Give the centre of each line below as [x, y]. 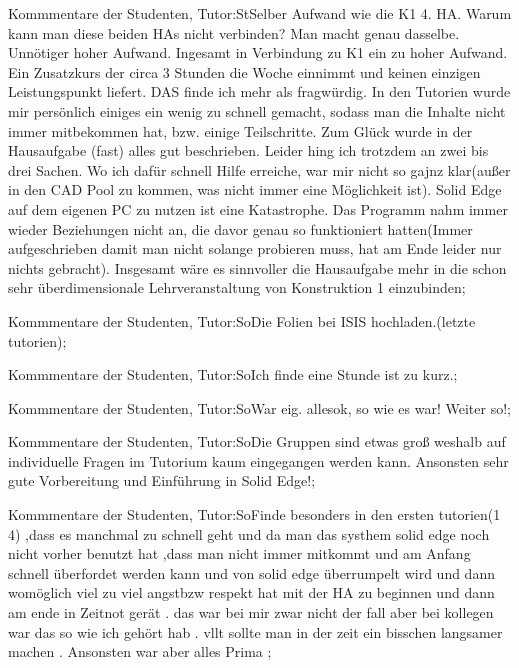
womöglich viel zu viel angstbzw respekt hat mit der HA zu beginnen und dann [251, 592]
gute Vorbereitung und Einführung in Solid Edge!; [162, 480]
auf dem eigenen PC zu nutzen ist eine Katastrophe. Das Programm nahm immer [258, 208]
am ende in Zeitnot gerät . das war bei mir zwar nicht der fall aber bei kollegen [251, 612]
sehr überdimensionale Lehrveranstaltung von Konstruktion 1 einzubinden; [237, 287]
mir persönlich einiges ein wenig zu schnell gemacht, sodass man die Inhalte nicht [257, 110]
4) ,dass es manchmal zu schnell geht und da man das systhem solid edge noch [249, 533]
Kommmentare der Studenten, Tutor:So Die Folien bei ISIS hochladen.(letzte [242, 320]
